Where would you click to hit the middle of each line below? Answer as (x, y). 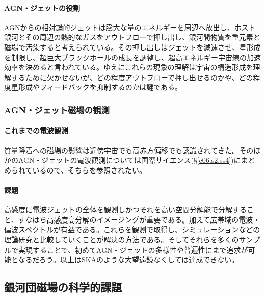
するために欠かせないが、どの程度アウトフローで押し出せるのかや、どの (132, 77)
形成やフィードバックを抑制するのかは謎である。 (100, 87)
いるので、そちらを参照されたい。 (89, 170)
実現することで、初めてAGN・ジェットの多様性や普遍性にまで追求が (133, 249)
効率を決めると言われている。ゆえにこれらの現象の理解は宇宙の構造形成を (129, 67)
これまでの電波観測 (36, 130)
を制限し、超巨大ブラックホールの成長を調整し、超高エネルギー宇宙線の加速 (132, 57)
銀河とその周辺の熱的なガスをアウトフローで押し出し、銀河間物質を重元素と (132, 37)
